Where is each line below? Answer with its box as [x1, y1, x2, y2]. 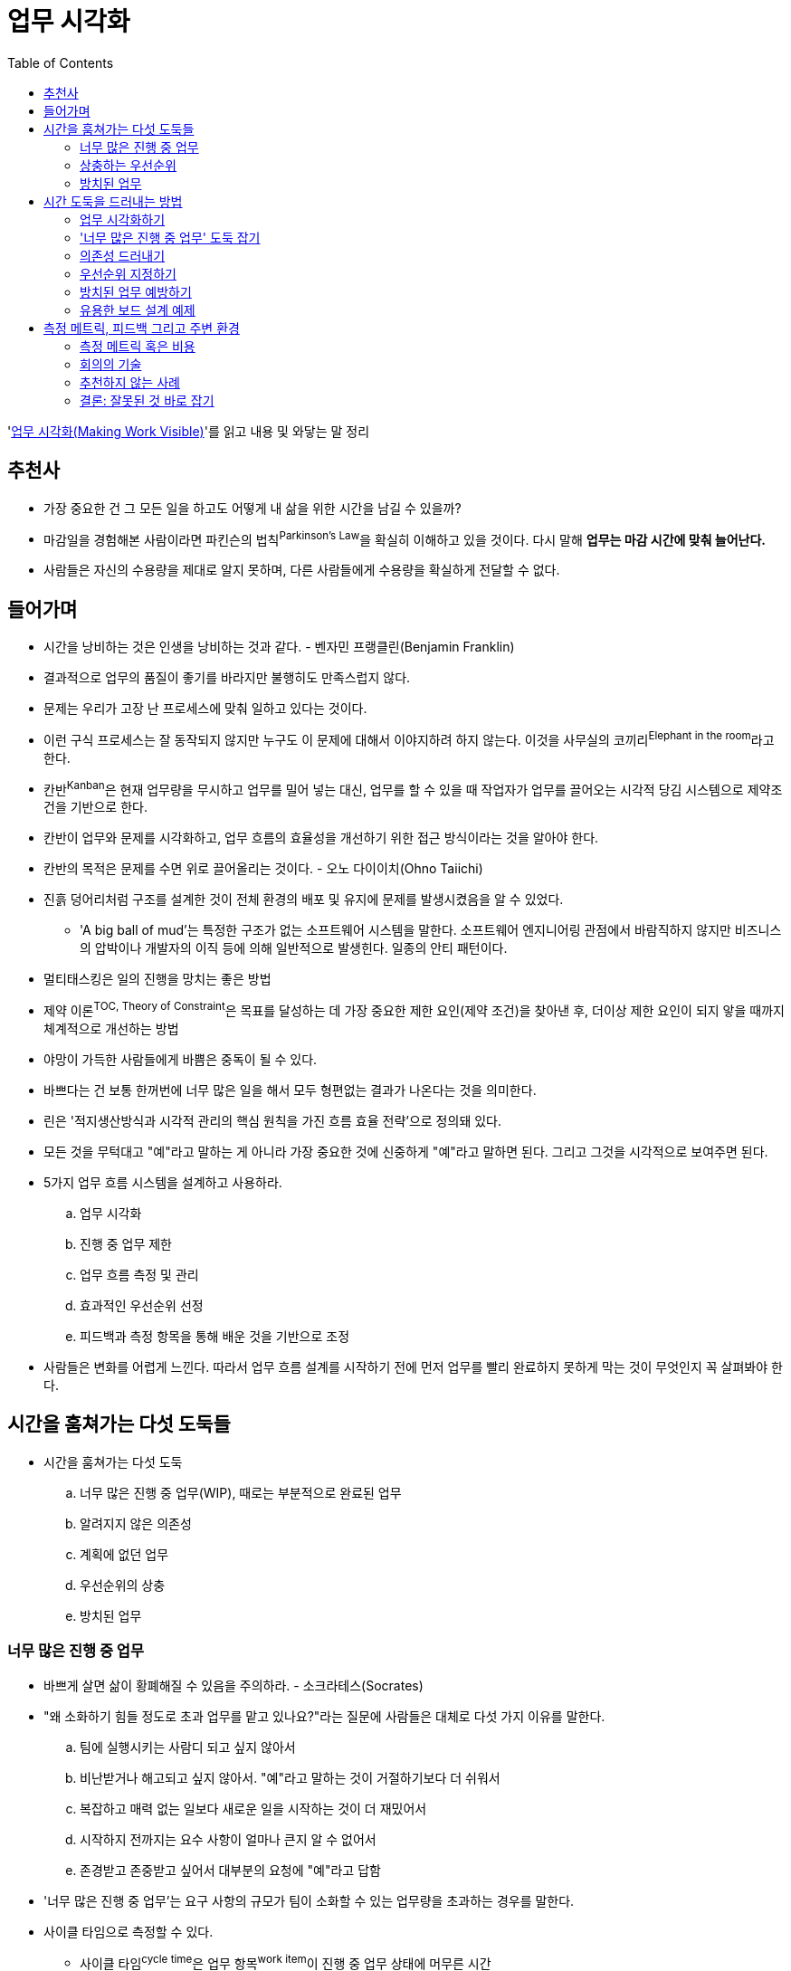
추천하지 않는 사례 [80, 374, 180, 390]
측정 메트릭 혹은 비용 [80, 338, 195, 354]
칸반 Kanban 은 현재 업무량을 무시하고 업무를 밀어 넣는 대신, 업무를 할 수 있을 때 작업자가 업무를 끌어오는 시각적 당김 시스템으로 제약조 [43, 778, 783, 797]
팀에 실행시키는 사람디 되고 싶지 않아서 [80, 1738, 296, 1755]
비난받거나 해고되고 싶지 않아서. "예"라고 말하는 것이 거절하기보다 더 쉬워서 [80, 1769, 500, 1785]
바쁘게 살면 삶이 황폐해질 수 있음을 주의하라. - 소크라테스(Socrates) [43, 1677, 424, 1693]
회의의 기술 [80, 356, 142, 372]
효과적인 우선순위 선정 [80, 1298, 204, 1314]
